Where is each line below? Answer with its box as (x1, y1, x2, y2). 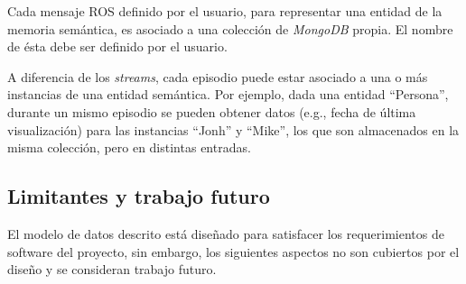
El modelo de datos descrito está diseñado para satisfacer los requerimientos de (7, 224, 444, 243)
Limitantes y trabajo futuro (7, 182, 270, 210)
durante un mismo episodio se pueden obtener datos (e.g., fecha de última (7, 102, 416, 121)
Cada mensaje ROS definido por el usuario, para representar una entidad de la (7, 2, 443, 20)
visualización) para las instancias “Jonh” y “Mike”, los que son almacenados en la (7, 120, 460, 139)
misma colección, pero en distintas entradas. (7, 138, 251, 157)
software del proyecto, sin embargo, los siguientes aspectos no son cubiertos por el (7, 242, 460, 261)
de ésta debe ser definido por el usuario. (7, 37, 228, 56)
